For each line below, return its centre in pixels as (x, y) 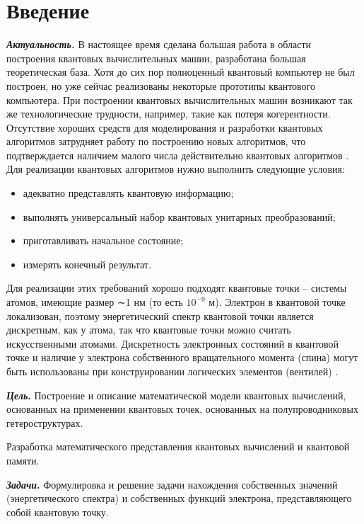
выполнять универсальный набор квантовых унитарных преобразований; (179, 216)
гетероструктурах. (45, 422)
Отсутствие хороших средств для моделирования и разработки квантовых (165, 127)
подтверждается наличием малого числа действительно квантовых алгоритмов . (178, 155)
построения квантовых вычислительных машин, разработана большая (156, 58)
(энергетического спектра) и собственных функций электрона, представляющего (179, 498)
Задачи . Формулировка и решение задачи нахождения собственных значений (172, 484)
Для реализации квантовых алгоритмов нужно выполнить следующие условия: (176, 169)
